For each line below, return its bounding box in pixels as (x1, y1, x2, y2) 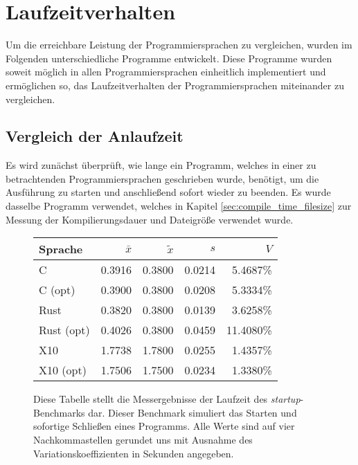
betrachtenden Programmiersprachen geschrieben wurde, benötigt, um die (6, 171, 319, 185)
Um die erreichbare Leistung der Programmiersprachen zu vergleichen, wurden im (6, 37, 352, 52)
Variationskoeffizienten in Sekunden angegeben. (33, 446, 234, 460)
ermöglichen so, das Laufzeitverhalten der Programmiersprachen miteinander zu (6, 77, 344, 92)
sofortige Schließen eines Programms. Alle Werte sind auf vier (33, 419, 295, 433)
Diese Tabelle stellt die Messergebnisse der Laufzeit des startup (33, 392, 301, 406)
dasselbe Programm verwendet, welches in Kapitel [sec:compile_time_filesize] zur (6, 199, 352, 213)
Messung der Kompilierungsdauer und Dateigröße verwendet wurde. (6, 212, 294, 226)
